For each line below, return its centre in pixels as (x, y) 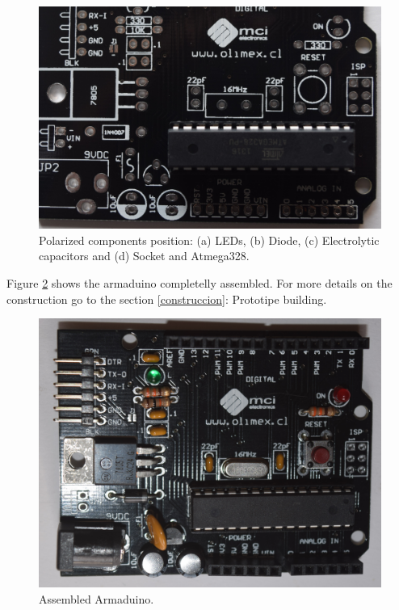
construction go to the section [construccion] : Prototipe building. (167, 299)
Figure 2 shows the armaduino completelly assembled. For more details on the (199, 282)
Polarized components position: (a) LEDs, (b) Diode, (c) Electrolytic (209, 240)
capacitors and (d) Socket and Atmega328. (144, 256)
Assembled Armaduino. (97, 598)
